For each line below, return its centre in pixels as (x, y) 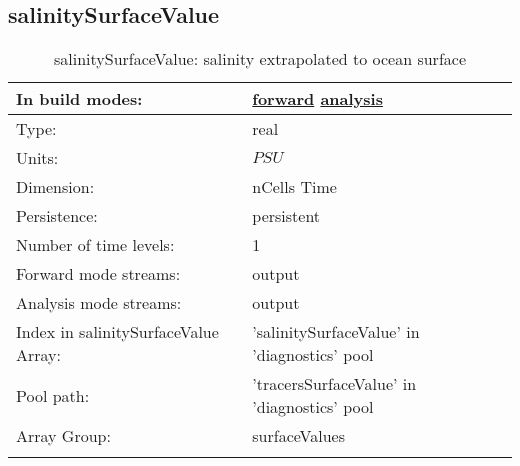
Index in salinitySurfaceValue (117, 332)
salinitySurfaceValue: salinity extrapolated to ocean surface (259, 59)
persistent (286, 216)
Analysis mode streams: (99, 303)
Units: (37, 158)
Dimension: (55, 187)
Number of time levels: (95, 245)
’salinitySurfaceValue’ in (336, 332)
